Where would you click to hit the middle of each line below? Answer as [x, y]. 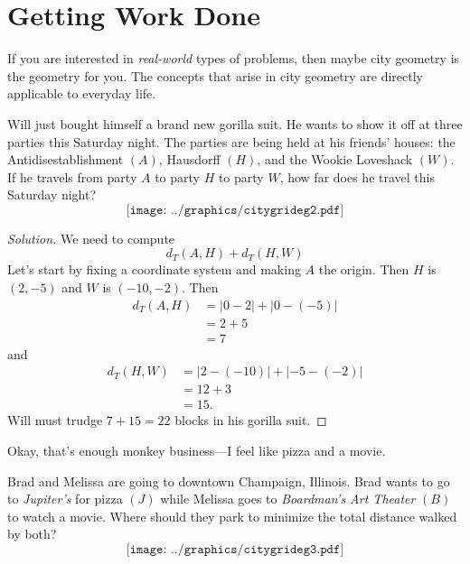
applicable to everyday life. [82, 93]
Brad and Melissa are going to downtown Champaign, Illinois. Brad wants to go [229, 481]
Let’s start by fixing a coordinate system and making [154, 269]
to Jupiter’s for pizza [65, 499]
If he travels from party [72, 176]
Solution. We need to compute [91, 238]
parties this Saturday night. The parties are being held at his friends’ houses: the [231, 141]
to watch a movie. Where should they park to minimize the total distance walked [232, 516]
